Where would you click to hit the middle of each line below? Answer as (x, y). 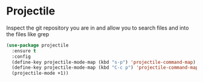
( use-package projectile (37, 45)
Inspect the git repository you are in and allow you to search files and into (98, 28)
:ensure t (24, 51)
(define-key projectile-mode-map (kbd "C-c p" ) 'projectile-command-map (105, 68)
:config (21, 56)
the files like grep (28, 34)
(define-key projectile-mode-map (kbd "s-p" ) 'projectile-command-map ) (104, 62)
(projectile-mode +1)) (40, 74)
